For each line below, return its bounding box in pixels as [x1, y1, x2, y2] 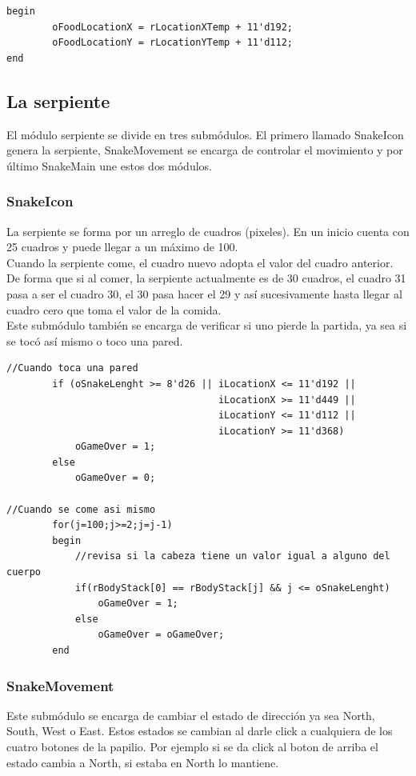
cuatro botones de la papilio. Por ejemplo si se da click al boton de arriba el [6, 738, 378, 755]
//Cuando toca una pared [6, 362, 138, 374]
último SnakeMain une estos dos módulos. [6, 157, 212, 174]
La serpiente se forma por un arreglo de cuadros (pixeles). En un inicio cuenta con [6, 222, 410, 239]
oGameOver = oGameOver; [98, 629, 225, 641]
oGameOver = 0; [74, 472, 156, 484]
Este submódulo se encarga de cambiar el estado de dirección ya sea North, [6, 706, 375, 723]
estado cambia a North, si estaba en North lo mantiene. [6, 754, 279, 770]
